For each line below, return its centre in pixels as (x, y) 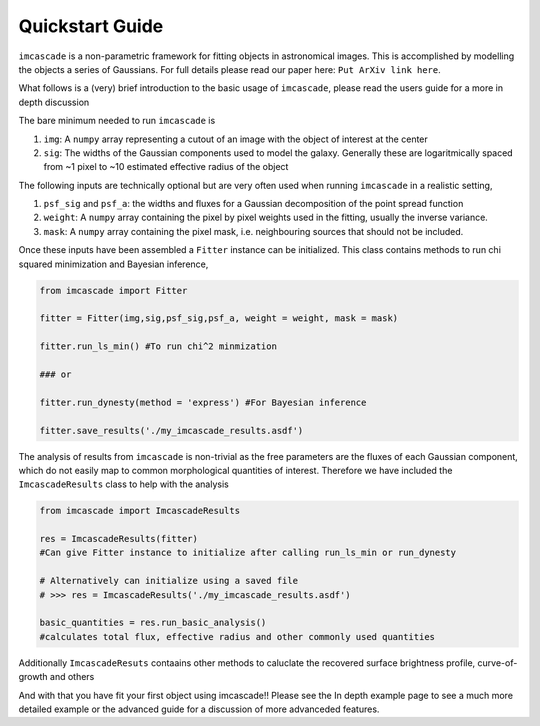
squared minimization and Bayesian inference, (113, 264)
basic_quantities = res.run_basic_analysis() (153, 623)
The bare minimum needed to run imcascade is (117, 121)
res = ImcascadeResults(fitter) (119, 539)
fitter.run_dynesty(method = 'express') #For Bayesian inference (203, 402)
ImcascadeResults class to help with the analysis (123, 484)
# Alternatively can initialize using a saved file (169, 581)
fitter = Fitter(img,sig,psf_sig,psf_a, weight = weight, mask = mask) (219, 318)
